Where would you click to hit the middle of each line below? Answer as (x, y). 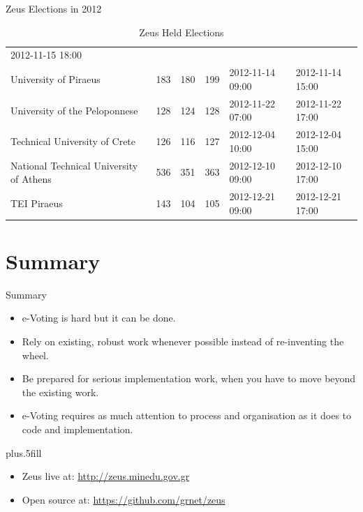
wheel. (35, 355)
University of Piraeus (55, 79)
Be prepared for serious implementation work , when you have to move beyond (189, 378)
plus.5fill (24, 452)
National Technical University (74, 165)
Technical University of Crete (73, 141)
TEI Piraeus (37, 203)
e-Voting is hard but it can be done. (99, 318)
